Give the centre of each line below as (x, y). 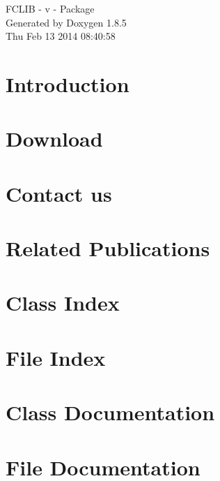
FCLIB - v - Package (50, 8)
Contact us (59, 193)
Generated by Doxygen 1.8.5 (66, 22)
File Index (56, 357)
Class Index (63, 303)
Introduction (68, 83)
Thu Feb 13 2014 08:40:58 (61, 36)
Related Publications (108, 248)
